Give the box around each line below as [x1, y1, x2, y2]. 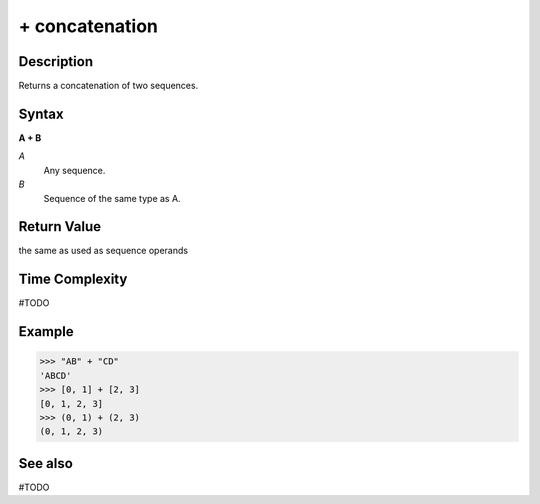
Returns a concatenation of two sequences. [18, 80, 199, 92]
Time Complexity [18, 271, 128, 288]
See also [18, 455, 74, 472]
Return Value [18, 218, 102, 235]
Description [18, 53, 94, 70]
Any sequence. [43, 164, 106, 176]
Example [18, 323, 74, 340]
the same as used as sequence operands [18, 245, 189, 257]
